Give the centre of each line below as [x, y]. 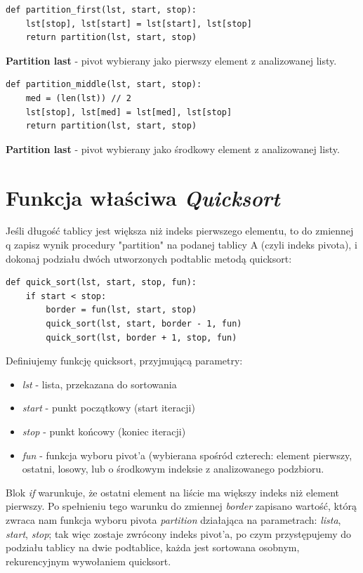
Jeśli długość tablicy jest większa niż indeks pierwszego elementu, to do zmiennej [180, 231]
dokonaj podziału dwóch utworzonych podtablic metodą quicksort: [149, 258]
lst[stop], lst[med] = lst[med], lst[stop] [129, 112]
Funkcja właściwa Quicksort [143, 197]
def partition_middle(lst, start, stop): [104, 85]
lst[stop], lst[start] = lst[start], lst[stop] [139, 24]
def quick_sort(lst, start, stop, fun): [101, 283]
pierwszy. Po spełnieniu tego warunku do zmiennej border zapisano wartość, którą [181, 506]
